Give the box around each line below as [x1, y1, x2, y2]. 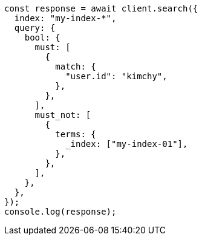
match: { [55, 62, 96, 71]
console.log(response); [4, 207, 117, 216]
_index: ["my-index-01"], [65, 139, 188, 149]
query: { [14, 23, 56, 33]
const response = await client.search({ [4, 4, 198, 13]
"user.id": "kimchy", [65, 71, 168, 81]
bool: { [24, 33, 60, 42]
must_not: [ [34, 110, 91, 120]
